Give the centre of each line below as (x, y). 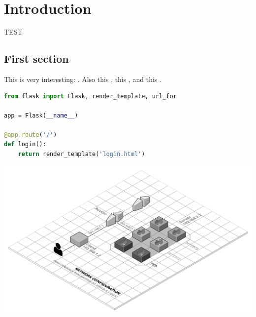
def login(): (25, 144)
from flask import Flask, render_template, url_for (90, 96)
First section (36, 59)
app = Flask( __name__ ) (41, 115)
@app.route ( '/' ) (31, 135)
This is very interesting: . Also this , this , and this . (83, 79)
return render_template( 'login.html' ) (81, 154)
